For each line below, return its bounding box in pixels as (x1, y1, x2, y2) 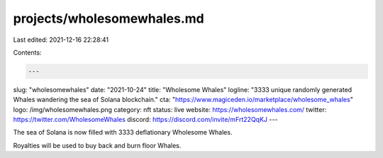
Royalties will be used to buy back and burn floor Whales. (13, 141, 182, 149)
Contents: (13, 48, 42, 57)
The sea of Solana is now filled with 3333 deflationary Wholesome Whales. (13, 128, 233, 137)
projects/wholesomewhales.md (13, 11, 205, 26)
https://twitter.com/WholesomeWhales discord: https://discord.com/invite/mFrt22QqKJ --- (13, 115, 278, 124)
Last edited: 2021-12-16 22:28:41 (13, 35, 109, 44)
